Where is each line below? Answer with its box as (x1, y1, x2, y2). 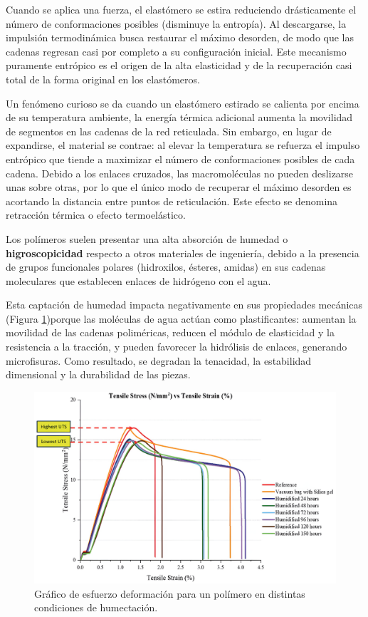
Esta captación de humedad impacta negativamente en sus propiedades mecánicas (6, 297, 363, 312)
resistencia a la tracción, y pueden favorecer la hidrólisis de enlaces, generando (6, 339, 347, 354)
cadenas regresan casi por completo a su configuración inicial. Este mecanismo (6, 43, 347, 58)
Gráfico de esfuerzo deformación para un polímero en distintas (34, 586, 305, 601)
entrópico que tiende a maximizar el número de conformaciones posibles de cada (6, 151, 355, 166)
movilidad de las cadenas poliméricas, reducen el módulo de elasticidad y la (6, 325, 335, 340)
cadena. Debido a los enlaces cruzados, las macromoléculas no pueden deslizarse (6, 165, 354, 180)
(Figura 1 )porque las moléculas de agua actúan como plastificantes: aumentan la (6, 311, 357, 326)
